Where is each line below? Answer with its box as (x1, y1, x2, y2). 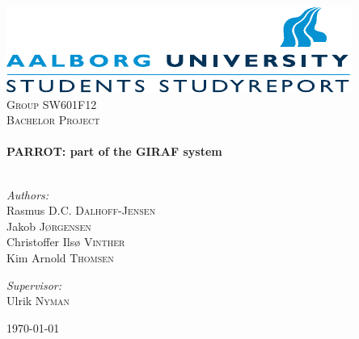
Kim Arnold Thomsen (6, 249, 114, 266)
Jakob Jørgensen (6, 217, 91, 234)
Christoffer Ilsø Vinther (6, 233, 125, 250)
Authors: (6, 186, 49, 203)
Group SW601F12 (6, 95, 97, 112)
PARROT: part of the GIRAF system (6, 143, 222, 160)
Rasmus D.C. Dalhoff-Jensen (6, 202, 156, 219)
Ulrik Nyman (6, 292, 70, 309)
